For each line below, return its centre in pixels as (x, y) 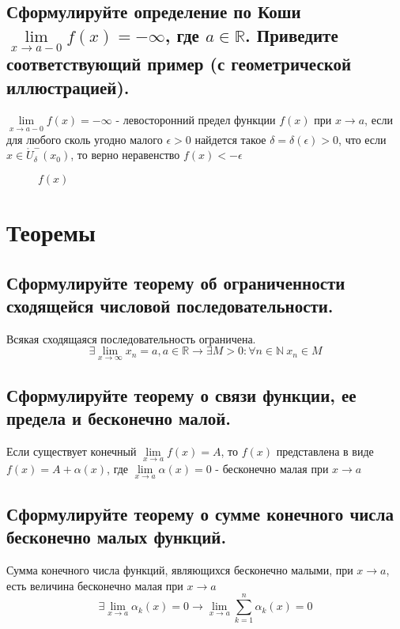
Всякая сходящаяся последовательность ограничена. (131, 338)
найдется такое (230, 139)
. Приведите (292, 34)
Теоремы (51, 231)
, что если (362, 139)
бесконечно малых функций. (117, 537)
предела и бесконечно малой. (119, 418)
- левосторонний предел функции (196, 120)
